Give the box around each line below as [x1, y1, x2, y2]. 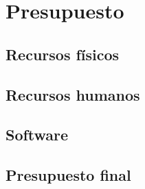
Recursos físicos [5, 43, 120, 64]
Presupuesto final [5, 164, 131, 186]
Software [5, 124, 69, 145]
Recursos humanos [5, 84, 140, 105]
